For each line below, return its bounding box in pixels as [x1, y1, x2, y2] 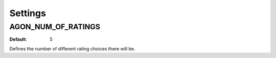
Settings [9, 8, 46, 19]
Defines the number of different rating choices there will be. [9, 45, 135, 51]
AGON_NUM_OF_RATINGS [9, 22, 101, 31]
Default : [9, 36, 28, 42]
